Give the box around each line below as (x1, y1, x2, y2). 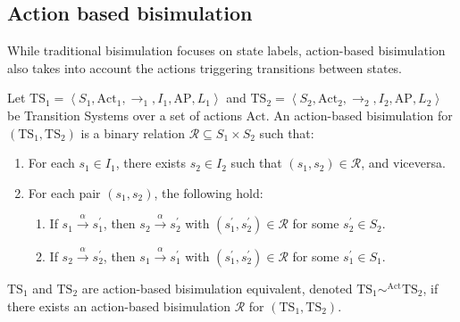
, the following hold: (154, 183, 263, 202)
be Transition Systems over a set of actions (7, 105, 242, 124)
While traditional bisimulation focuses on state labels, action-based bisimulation (7, 41, 446, 60)
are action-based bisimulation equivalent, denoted (81, 278, 353, 297)
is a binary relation (80, 123, 186, 142)
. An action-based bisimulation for (265, 105, 453, 124)
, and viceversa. (361, 153, 446, 172)
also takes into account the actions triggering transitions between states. (7, 58, 403, 77)
